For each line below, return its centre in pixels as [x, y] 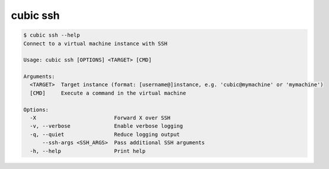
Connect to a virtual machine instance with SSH [95, 43]
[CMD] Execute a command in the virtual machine [108, 93]
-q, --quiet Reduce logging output [105, 134]
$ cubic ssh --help [52, 35]
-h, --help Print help [88, 151]
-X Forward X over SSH [100, 118]
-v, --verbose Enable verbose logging [106, 126]
